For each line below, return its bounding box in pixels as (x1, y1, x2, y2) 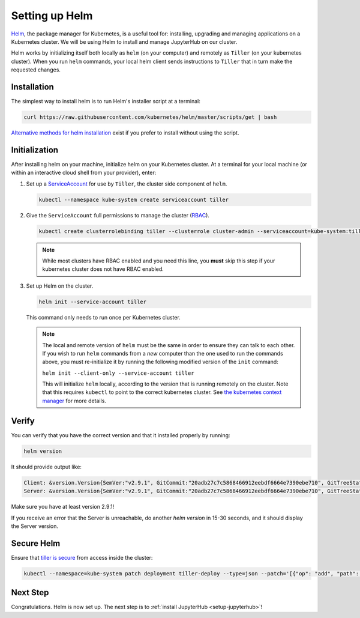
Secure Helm (11, 538, 61, 548)
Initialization (11, 145, 59, 155)
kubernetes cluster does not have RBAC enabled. (42, 265, 164, 273)
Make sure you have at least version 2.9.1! (11, 503, 115, 510)
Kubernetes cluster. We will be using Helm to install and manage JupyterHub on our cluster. (11, 38, 238, 45)
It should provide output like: (11, 463, 82, 470)
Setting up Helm (11, 9, 93, 22)
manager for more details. (42, 397, 106, 404)
